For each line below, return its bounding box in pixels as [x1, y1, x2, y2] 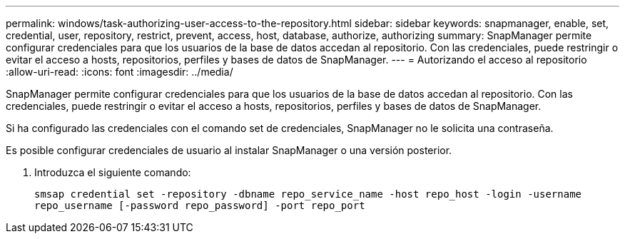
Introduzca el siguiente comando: [34, 166, 191, 178]
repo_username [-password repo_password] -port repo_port [34, 200, 365, 211]
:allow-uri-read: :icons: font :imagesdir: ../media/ [6, 66, 233, 78]
